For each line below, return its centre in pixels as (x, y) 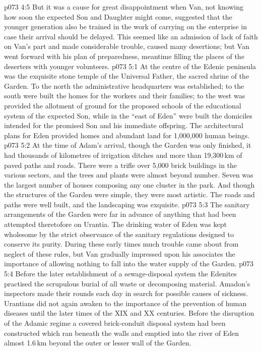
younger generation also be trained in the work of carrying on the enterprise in (125, 26)
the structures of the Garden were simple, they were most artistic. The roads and (129, 194)
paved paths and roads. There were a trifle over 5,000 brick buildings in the (121, 165)
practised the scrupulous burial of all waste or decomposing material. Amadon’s (127, 283)
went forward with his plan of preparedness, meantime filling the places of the (124, 56)
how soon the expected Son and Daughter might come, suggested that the (118, 16)
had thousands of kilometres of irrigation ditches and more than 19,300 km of (123, 155)
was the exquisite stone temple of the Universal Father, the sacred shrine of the (127, 76)
